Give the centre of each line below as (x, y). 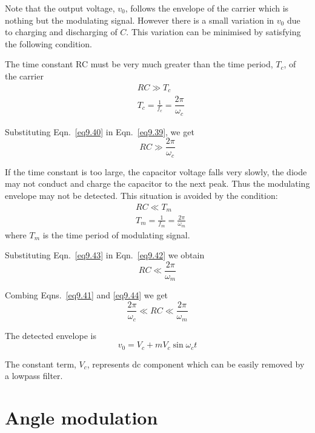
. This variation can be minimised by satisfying (214, 32)
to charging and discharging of (61, 32)
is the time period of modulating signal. (116, 234)
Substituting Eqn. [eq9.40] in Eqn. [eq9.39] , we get (100, 131)
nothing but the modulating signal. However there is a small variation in (140, 20)
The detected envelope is (51, 335)
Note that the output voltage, (60, 8)
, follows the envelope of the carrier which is (207, 8)
